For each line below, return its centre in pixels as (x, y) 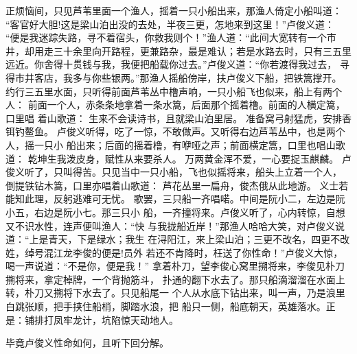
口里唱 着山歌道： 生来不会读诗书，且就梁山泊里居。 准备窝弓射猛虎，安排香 (178, 118)
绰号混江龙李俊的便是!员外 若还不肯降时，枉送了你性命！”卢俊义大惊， (184, 252)
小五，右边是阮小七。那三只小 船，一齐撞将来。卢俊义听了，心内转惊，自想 (175, 212)
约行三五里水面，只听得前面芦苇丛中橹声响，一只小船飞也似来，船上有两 (169, 91)
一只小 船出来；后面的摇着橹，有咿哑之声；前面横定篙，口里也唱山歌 (189, 144)
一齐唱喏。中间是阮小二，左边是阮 (268, 199)
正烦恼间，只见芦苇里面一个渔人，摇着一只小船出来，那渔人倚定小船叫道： (174, 10)
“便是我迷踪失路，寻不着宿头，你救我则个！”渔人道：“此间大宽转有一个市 (171, 37)
